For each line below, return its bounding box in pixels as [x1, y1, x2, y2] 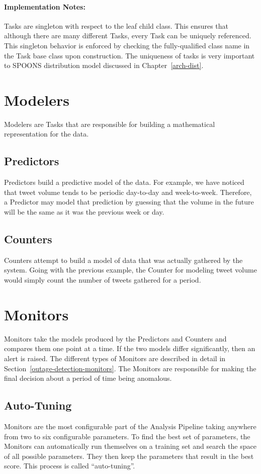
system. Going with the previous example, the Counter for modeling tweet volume [4, 264, 257, 275]
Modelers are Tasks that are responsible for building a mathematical [4, 118, 215, 129]
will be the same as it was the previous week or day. [4, 207, 164, 217]
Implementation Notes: [4, 1, 85, 12]
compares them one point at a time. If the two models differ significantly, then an [4, 343, 255, 354]
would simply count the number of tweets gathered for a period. [4, 275, 201, 285]
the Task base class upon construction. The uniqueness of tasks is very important [4, 50, 255, 60]
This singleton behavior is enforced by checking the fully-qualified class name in [4, 40, 250, 50]
